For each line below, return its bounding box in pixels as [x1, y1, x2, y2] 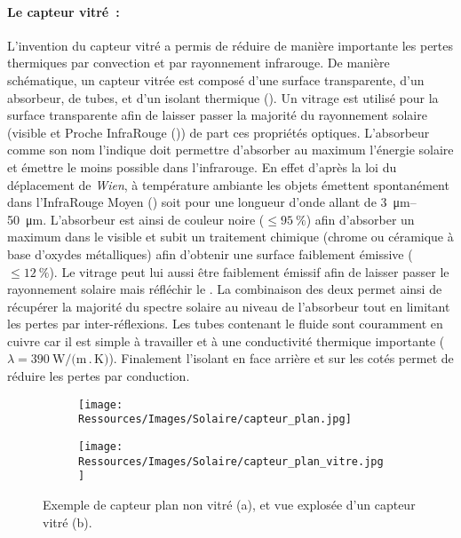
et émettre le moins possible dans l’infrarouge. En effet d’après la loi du [7, 157, 397, 176]
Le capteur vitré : [7, 2, 120, 20]
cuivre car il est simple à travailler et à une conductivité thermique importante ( [7, 331, 445, 350]
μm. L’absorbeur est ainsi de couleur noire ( [25, 210, 265, 228]
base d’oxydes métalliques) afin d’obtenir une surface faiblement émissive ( [7, 244, 413, 263]
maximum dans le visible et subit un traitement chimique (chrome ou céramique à [7, 227, 454, 246]
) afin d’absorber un [306, 210, 415, 228]
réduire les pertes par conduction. [7, 367, 190, 385]
